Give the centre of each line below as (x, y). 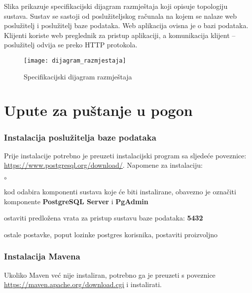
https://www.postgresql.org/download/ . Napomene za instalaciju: (103, 165)
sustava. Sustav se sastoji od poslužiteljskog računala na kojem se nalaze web (121, 16)
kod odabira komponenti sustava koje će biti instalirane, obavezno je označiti (120, 191)
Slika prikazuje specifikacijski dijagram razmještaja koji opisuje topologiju (116, 6)
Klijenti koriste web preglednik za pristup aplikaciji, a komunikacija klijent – (120, 35)
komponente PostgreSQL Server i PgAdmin (76, 201)
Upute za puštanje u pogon (98, 110)
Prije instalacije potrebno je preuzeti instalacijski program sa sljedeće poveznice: (125, 155)
